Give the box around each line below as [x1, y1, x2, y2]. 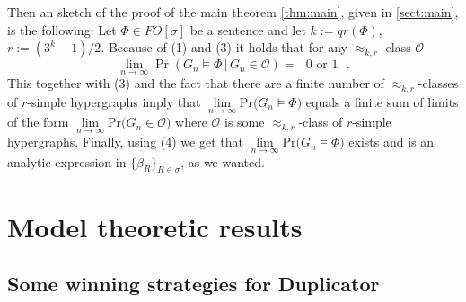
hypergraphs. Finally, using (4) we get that [7, 132, 243, 151]
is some [224, 112, 265, 131]
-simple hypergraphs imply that [27, 92, 201, 111]
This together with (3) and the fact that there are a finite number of [7, 74, 384, 93]
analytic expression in [7, 152, 127, 171]
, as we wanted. [180, 152, 265, 171]
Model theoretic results [7, 208, 303, 244]
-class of [298, 112, 343, 131]
